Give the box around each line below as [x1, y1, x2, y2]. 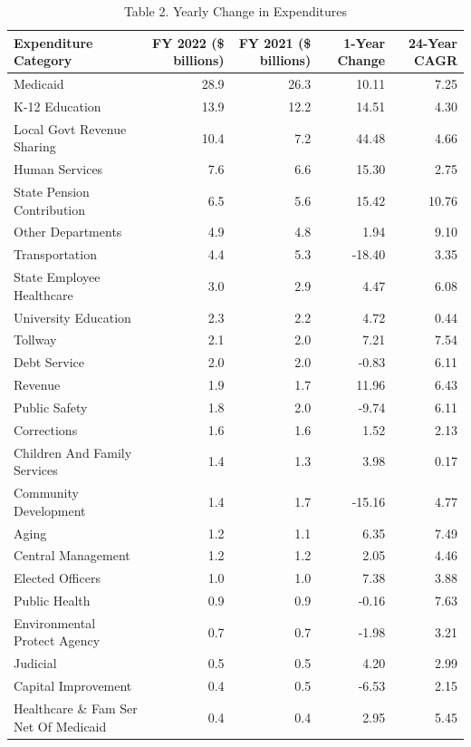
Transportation [14, 245, 97, 264]
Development [14, 500, 86, 519]
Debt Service [14, 353, 85, 372]
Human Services [14, 160, 103, 179]
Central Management [14, 546, 130, 565]
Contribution [14, 199, 86, 218]
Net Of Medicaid [14, 716, 107, 735]
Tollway [14, 330, 57, 349]
